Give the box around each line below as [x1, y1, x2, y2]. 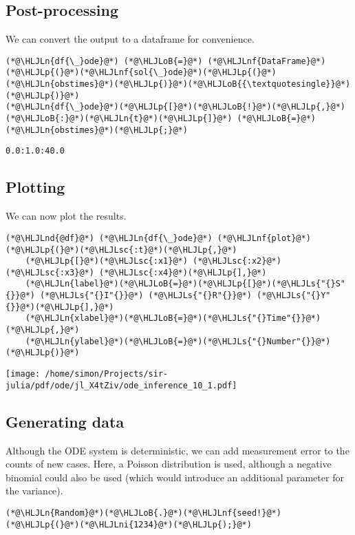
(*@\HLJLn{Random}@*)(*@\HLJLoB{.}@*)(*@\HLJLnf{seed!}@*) [6, 507, 281, 518]
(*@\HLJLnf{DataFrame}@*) [207, 56, 326, 66]
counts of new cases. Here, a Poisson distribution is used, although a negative [6, 457, 332, 471]
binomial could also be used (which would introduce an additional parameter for [6, 470, 344, 484]
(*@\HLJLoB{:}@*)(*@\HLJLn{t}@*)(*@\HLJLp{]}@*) [6, 114, 233, 124]
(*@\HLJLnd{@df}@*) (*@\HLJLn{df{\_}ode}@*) [6, 233, 213, 243]
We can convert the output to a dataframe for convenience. [6, 32, 255, 46]
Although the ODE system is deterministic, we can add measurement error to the [6, 443, 349, 457]
